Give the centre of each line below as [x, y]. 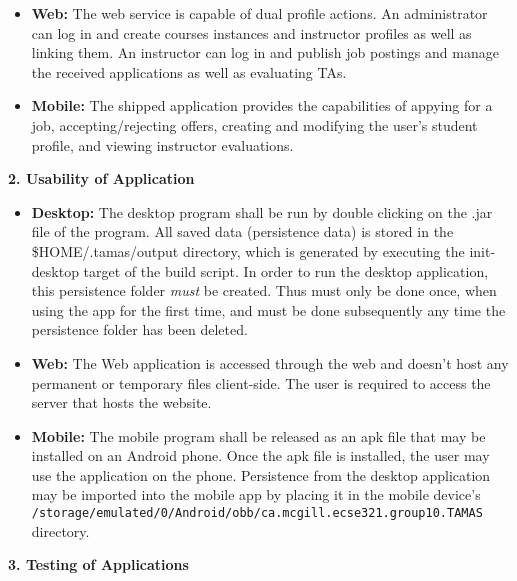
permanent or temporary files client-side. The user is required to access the [261, 382]
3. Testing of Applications [98, 564]
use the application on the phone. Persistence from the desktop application [261, 474]
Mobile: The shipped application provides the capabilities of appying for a [262, 105]
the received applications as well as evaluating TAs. [189, 71]
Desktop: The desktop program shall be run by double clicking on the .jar [262, 211]
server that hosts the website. [121, 402]
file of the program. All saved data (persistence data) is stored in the [242, 231]
